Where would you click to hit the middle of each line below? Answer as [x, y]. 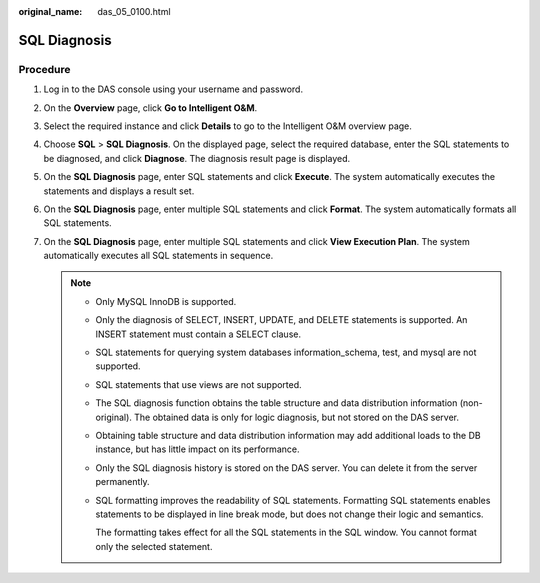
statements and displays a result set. [119, 191]
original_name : [50, 11]
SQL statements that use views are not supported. [198, 384]
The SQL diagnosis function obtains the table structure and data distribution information [276, 403]
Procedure [44, 69]
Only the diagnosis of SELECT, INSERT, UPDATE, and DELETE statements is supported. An [281, 320]
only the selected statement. [154, 546]
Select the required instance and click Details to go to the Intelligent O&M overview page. [227, 126]
